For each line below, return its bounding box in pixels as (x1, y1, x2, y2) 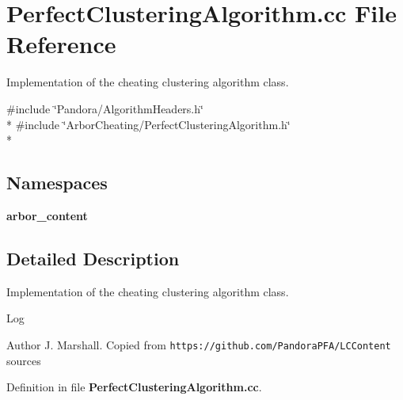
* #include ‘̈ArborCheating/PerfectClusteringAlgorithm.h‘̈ (6, 116, 291, 132)
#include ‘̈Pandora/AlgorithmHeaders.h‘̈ (6, 100, 203, 116)
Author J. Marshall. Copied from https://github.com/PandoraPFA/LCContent (6, 336, 391, 352)
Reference (6, 28, 116, 60)
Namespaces (6, 170, 108, 195)
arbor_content (6, 207, 88, 223)
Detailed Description (6, 246, 180, 270)
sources (6, 352, 41, 368)
